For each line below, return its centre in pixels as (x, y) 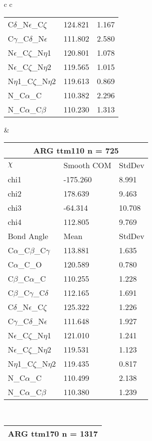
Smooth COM (87, 165)
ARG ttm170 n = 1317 (53, 433)
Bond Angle (28, 236)
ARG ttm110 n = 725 (76, 151)
